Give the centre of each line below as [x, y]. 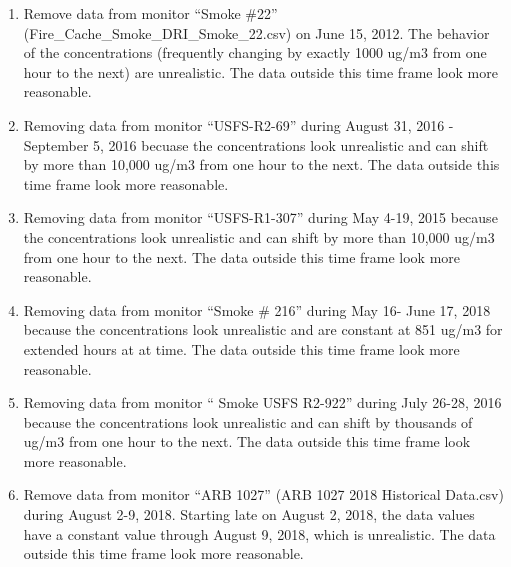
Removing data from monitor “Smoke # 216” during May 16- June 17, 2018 [257, 309]
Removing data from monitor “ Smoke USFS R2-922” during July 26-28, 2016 [262, 402]
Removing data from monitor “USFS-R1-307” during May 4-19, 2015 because [260, 217]
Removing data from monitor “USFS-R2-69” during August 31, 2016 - [238, 124]
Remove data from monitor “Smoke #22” [150, 13]
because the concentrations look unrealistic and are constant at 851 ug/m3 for [263, 329]
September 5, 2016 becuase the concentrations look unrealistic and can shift [256, 144]
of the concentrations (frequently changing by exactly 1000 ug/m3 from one [255, 52]
